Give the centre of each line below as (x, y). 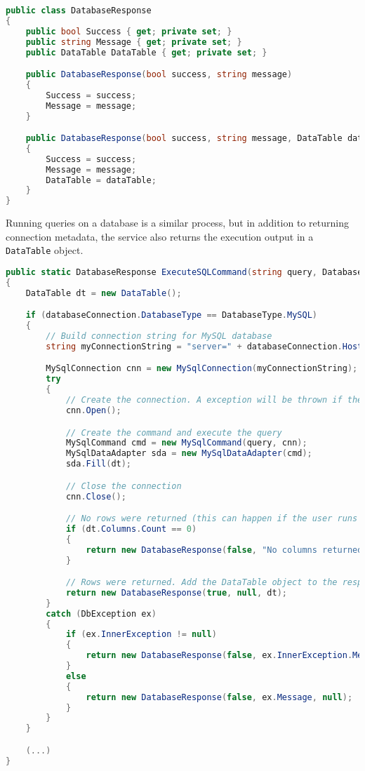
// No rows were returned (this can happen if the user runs (212, 519)
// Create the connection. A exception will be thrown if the (214, 400)
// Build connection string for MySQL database (159, 336)
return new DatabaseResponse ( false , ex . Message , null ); (219, 697)
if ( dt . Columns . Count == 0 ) (131, 529)
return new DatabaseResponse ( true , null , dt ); (177, 592)
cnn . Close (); (96, 496)
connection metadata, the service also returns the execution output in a (160, 236)
